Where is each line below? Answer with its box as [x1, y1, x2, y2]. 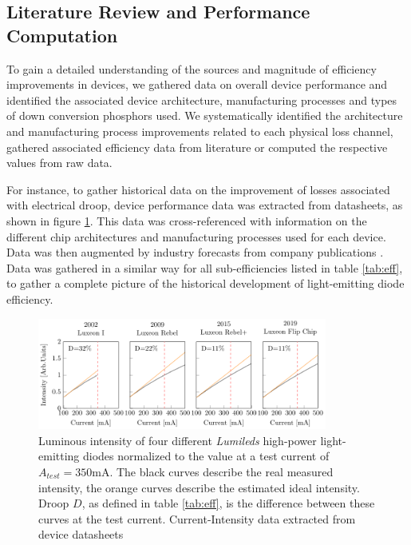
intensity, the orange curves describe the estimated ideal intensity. [38, 479, 360, 495]
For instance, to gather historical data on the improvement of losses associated [6, 181, 390, 197]
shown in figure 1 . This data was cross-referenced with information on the [6, 212, 367, 229]
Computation [6, 22, 118, 47]
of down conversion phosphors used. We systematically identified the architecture [6, 107, 403, 124]
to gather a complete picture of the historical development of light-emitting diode [6, 275, 405, 292]
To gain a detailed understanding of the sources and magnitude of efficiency [6, 60, 377, 77]
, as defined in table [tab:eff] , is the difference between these [81, 495, 375, 511]
